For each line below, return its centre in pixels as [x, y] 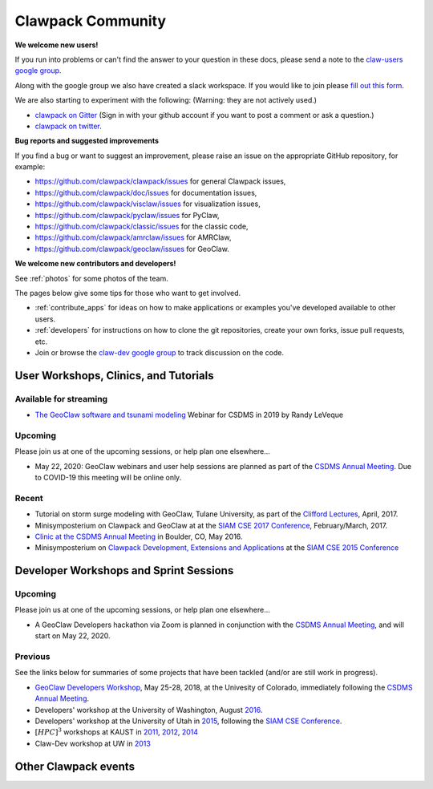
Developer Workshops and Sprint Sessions [124, 571]
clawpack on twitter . [68, 126]
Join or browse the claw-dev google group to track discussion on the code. [160, 352]
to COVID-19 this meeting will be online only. [108, 477]
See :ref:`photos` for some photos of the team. [91, 278]
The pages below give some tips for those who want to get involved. [128, 293]
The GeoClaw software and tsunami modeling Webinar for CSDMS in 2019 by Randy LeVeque [189, 415]
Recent [29, 498]
